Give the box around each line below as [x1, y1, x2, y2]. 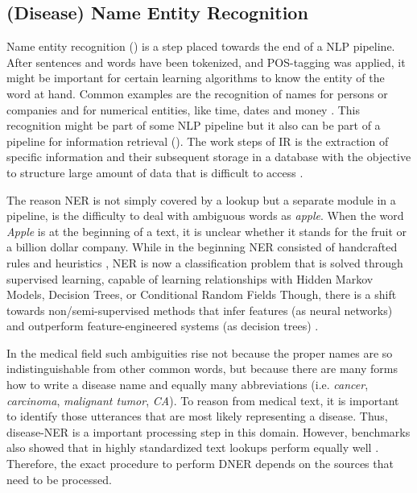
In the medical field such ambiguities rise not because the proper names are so [6, 344, 393, 361]
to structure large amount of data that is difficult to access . [6, 164, 303, 180]
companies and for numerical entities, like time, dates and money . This [6, 101, 361, 118]
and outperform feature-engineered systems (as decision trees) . [6, 317, 319, 334]
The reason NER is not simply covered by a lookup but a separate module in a [6, 191, 396, 208]
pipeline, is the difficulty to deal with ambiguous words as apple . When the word [6, 207, 404, 224]
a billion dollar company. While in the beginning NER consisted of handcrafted [6, 238, 398, 255]
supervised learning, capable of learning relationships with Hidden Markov [6, 270, 374, 287]
